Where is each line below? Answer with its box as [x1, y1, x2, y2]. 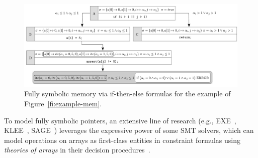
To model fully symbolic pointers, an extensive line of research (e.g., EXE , [4, 115, 236, 125]
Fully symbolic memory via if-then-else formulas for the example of [24, 88, 231, 99]
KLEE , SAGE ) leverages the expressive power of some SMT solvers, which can [4, 125, 254, 135]
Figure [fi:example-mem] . [24, 98, 102, 108]
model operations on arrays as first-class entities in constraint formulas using [4, 134, 240, 145]
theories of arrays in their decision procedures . [4, 144, 150, 155]
